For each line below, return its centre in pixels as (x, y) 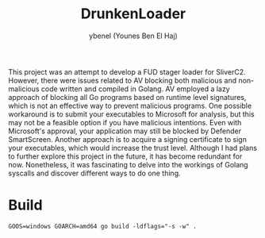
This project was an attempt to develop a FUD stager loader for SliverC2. (127, 71)
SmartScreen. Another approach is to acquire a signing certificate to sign (128, 139)
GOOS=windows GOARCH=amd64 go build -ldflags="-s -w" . (102, 226)
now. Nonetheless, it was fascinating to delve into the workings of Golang (128, 164)
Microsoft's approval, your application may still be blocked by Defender (125, 131)
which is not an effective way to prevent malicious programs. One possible (130, 106)
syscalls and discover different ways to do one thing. (94, 173)
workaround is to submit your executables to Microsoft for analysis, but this (132, 114)
